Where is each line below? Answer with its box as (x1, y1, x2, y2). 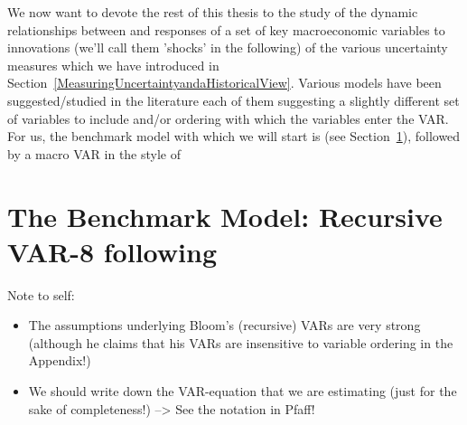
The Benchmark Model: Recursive (7, 197, 443, 234)
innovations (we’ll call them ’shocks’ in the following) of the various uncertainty (7, 38, 448, 57)
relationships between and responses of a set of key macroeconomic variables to (7, 20, 445, 39)
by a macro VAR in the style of (7, 144, 182, 163)
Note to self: (7, 285, 75, 304)
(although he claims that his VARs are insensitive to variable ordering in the (28, 333, 453, 352)
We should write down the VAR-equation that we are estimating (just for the (28, 382, 457, 401)
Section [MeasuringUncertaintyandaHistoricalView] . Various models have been (7, 73, 442, 92)
